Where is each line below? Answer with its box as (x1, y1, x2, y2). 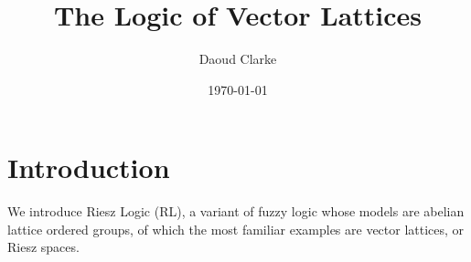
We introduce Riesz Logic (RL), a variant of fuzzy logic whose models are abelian (7, 202, 465, 221)
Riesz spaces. (7, 237, 80, 257)
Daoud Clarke (198, 49, 277, 68)
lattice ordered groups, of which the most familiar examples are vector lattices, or (7, 219, 465, 238)
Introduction (7, 149, 170, 186)
